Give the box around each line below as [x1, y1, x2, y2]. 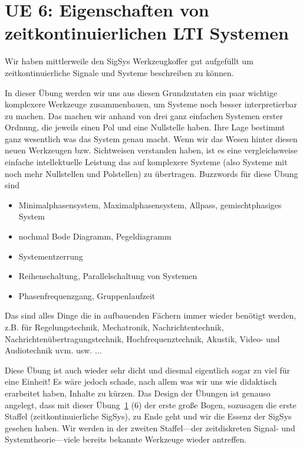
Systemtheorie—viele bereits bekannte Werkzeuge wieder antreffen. [5, 433, 247, 445]
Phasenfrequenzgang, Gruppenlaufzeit [18, 289, 156, 301]
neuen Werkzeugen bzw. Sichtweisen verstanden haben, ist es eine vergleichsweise [5, 144, 298, 156]
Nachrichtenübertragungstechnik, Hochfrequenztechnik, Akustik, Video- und [5, 332, 280, 345]
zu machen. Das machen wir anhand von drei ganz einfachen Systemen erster [5, 109, 283, 122]
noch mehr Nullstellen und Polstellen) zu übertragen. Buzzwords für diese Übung [5, 167, 298, 179]
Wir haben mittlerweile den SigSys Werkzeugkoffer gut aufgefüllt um [5, 55, 253, 67]
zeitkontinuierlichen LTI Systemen [5, 21, 289, 45]
